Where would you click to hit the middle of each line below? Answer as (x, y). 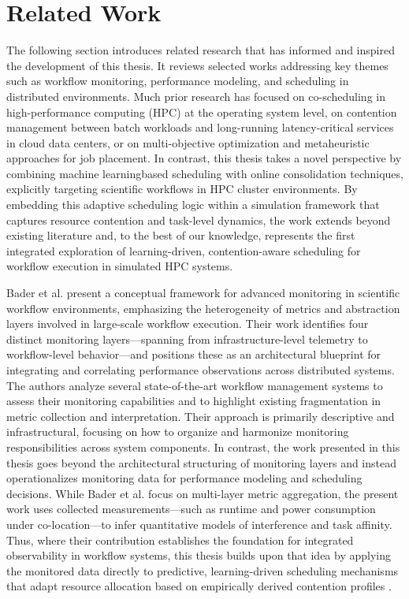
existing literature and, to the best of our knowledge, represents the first (181, 235)
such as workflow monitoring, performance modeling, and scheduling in (178, 81)
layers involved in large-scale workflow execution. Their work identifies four (188, 324)
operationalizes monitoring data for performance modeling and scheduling (184, 478)
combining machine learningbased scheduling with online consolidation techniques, (205, 173)
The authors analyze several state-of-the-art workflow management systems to (195, 385)
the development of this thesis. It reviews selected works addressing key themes (197, 65)
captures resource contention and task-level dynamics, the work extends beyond (199, 220)
